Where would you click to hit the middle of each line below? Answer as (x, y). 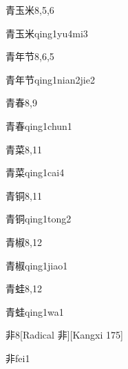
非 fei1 (18, 358)
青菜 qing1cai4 (35, 172)
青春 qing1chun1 (39, 125)
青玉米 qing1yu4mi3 (47, 33)
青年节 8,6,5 (30, 56)
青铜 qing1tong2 (39, 219)
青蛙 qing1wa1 (35, 311)
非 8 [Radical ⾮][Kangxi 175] (64, 335)
